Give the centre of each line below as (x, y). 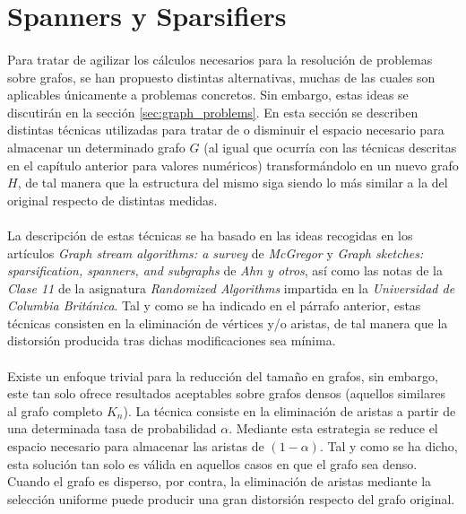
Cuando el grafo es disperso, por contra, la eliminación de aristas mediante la (220, 481)
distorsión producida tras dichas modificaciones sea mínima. (172, 340)
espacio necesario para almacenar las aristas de (136, 446)
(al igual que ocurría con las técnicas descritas (330, 147)
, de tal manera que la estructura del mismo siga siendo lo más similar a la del (233, 183)
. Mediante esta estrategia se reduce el (333, 428)
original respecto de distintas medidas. (112, 200)
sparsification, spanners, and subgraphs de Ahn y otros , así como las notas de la (225, 270)
